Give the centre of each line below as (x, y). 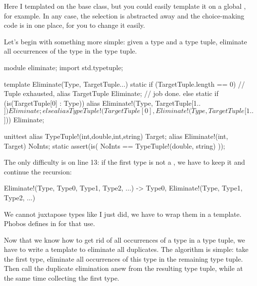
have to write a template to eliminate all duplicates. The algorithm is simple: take (126, 249)
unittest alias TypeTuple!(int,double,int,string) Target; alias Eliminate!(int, (116, 136)
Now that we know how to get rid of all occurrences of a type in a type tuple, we (125, 239)
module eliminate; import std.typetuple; (64, 67)
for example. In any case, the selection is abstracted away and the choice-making (124, 15)
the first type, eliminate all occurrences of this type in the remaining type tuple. (123, 258)
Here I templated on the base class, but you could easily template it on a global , (125, 6)
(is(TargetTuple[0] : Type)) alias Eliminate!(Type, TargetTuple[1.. (102, 103)
